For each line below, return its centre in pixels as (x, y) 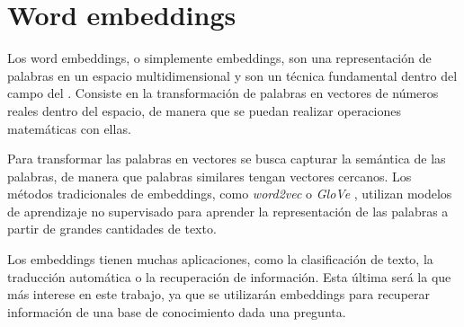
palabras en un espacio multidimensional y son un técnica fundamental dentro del (232, 75)
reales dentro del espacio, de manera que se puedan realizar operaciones (205, 110)
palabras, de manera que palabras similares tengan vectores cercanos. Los (210, 176)
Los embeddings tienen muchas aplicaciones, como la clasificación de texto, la (220, 259)
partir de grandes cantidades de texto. (112, 229)
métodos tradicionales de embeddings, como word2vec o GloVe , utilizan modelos (230, 194)
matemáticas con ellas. (69, 128)
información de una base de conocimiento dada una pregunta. (177, 311)
